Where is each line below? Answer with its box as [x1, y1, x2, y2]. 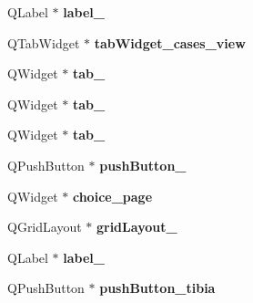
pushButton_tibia [99, 278, 216, 298]
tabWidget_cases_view [94, 33, 246, 52]
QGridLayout [7, 217, 82, 236]
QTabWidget [7, 33, 80, 52]
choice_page [72, 186, 153, 205]
